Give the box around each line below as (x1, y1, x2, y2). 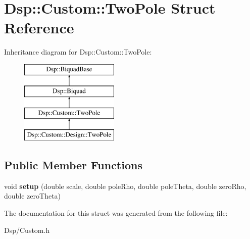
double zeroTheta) (4, 190, 61, 201)
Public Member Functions (4, 157, 142, 173)
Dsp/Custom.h (4, 224, 50, 235)
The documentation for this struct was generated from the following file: (4, 208, 228, 218)
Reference (4, 17, 74, 38)
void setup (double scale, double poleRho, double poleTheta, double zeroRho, (4, 180, 246, 191)
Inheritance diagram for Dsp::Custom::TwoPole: (4, 46, 152, 57)
